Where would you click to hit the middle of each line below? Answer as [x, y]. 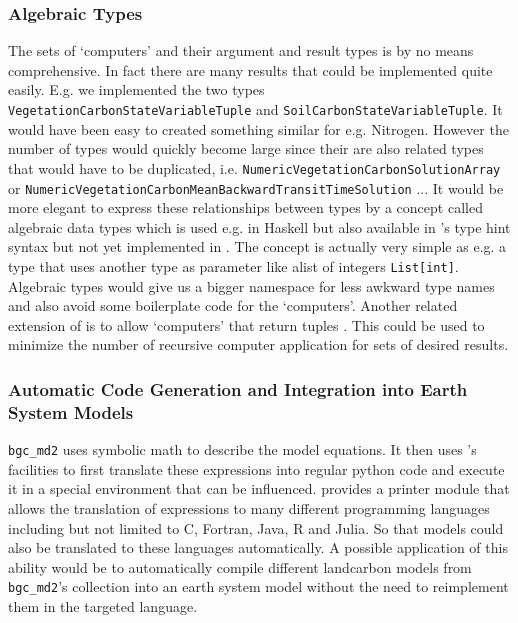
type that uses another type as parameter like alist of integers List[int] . [233, 265]
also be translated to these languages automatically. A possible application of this [258, 547]
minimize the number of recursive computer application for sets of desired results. [258, 344]
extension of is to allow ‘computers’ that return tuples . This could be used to [246, 324]
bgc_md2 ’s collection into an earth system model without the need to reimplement [258, 586]
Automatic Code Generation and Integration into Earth [238, 388]
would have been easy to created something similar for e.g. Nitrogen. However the [258, 128]
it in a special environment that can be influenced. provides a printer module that [259, 488]
